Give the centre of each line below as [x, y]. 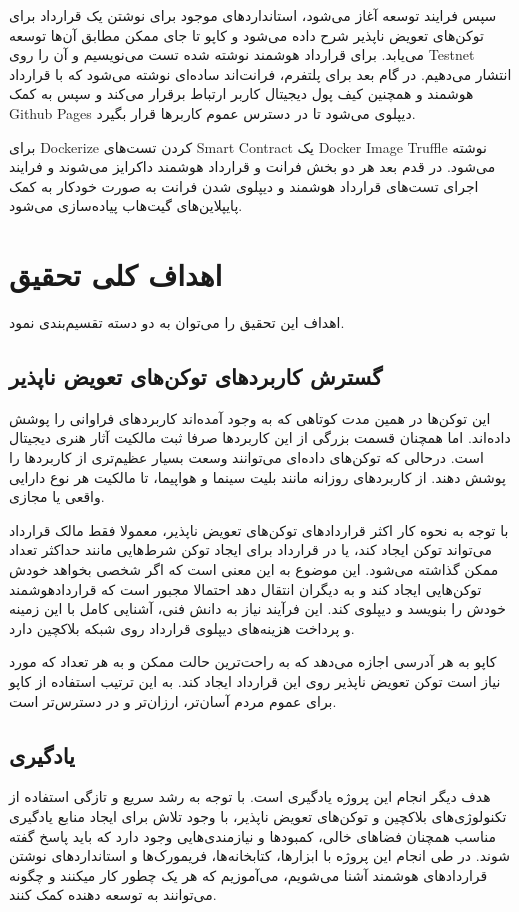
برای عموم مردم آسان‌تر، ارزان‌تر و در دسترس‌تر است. [173, 700]
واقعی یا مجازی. [57, 496]
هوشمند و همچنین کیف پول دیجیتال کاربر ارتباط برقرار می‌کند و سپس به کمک [241, 93]
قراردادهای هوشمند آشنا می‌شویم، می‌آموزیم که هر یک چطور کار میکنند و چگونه [248, 874]
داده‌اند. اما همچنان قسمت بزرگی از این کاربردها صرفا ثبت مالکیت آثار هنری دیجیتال [260, 437]
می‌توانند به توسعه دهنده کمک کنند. [113, 894]
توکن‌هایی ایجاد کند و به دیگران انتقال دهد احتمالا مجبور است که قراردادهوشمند [245, 588]
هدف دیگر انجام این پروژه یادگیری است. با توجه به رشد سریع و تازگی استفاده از [250, 796]
